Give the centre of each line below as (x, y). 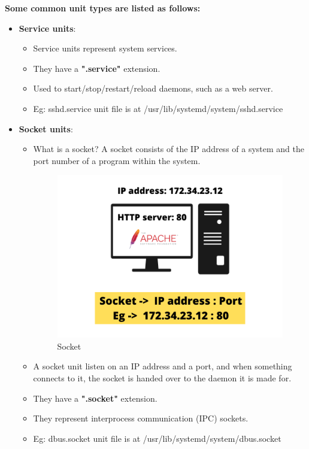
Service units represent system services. (105, 48)
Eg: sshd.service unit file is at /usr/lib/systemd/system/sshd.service (158, 108)
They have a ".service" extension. (97, 68)
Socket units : (46, 128)
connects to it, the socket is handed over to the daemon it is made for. (162, 377)
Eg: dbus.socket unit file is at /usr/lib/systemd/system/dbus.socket (157, 438)
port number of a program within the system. (117, 160)
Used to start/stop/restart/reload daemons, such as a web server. (153, 88)
